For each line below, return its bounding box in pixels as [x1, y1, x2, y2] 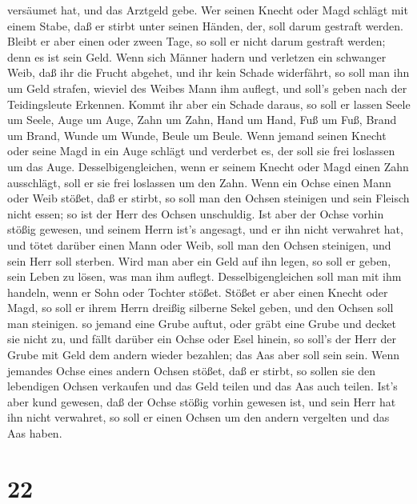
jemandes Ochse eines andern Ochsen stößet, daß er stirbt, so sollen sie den [7, 362, 376, 378]
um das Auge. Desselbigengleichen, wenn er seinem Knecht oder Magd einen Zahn [7, 158, 409, 174]
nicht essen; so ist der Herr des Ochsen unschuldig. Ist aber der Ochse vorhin [7, 205, 384, 222]
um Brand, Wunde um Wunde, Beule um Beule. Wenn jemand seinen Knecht [7, 126, 387, 143]
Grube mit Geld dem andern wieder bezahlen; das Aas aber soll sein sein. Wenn [7, 346, 399, 363]
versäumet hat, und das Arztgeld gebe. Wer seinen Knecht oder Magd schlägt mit [7, 2, 408, 18]
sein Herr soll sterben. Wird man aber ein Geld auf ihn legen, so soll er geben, [7, 252, 391, 269]
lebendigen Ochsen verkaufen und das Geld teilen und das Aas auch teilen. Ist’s [7, 378, 398, 394]
